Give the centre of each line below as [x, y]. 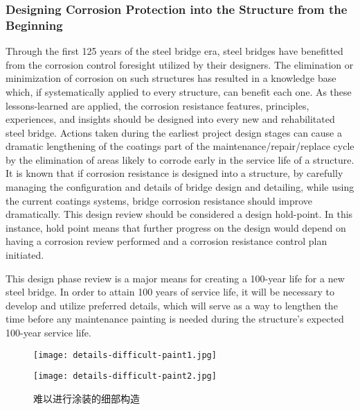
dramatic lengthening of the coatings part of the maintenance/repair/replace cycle [180, 146]
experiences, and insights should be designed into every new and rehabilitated [170, 119]
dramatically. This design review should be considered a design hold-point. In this [179, 214]
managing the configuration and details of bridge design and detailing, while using [180, 187]
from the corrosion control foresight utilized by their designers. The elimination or [180, 64]
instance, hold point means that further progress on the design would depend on [176, 227]
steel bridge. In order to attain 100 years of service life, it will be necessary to [170, 292]
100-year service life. [48, 333]
